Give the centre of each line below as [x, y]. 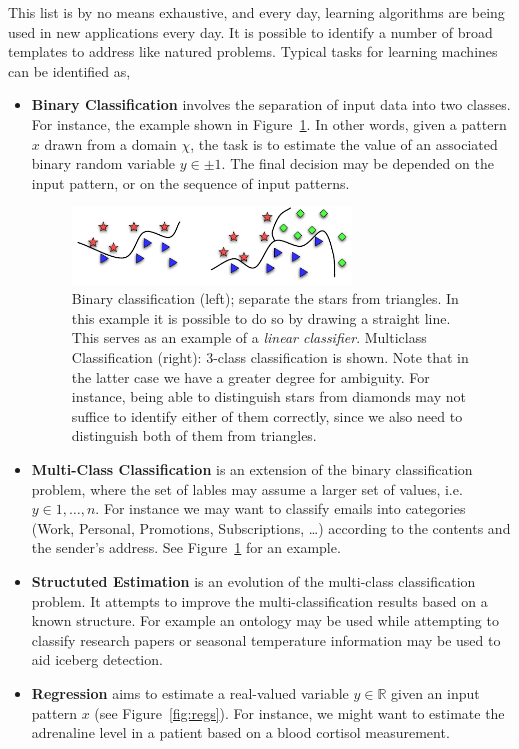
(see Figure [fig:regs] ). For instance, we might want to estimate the [299, 712]
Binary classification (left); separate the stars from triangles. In [265, 298]
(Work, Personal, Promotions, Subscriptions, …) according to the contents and [271, 527]
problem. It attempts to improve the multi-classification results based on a [259, 600]
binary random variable [103, 163]
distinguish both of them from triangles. [194, 435]
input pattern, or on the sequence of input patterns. [190, 182]
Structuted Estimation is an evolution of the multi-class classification [253, 580]
